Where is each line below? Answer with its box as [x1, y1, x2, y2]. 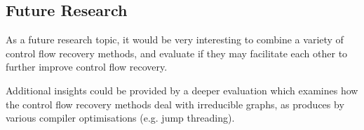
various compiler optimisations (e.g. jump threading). [6, 110, 235, 125]
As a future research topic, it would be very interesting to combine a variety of [6, 32, 344, 47]
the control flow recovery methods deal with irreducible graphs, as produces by [6, 96, 344, 111]
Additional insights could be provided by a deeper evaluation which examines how [6, 82, 358, 97]
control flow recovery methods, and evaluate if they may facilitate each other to [6, 45, 348, 60]
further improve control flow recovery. [6, 59, 168, 74]
